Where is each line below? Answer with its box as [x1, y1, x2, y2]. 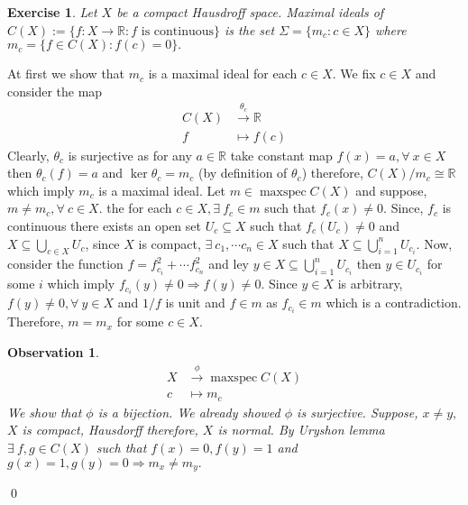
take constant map [230, 145, 333, 164]
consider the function [7, 254, 124, 273]
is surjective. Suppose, [297, 402, 418, 421]
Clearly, [7, 145, 50, 164]
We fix [340, 64, 376, 83]
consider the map [7, 81, 103, 100]
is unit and [165, 293, 225, 312]
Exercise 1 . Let [7, 3, 97, 21]
